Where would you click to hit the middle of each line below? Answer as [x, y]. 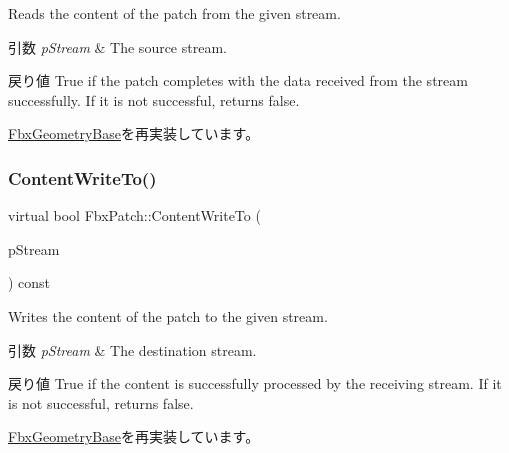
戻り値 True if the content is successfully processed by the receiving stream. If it [255, 383]
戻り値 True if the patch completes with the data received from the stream [238, 80]
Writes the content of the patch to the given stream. [168, 315]
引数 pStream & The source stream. [117, 46]
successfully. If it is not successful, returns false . [154, 99]
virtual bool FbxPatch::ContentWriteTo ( [134, 215]
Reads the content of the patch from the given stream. [174, 13]
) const [29, 282]
